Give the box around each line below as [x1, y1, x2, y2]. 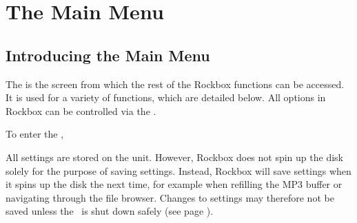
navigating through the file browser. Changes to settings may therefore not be [6, 190, 334, 204]
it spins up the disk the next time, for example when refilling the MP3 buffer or [6, 177, 343, 191]
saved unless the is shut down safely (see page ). [6, 204, 214, 218]
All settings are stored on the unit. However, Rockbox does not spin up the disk [6, 149, 343, 164]
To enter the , [6, 127, 64, 141]
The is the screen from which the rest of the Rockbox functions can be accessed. [6, 76, 345, 91]
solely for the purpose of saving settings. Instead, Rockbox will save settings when [6, 163, 351, 178]
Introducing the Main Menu [6, 44, 210, 65]
